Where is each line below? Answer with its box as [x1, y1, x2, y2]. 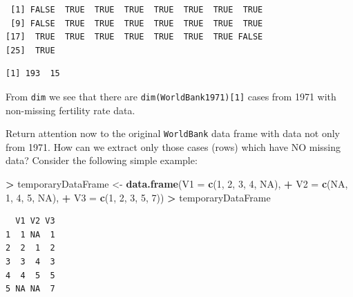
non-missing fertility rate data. [6, 102, 135, 117]
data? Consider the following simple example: [6, 153, 198, 168]
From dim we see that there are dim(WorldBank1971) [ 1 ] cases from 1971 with [6, 89, 336, 103]
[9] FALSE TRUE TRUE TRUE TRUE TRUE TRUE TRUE [10, 18, 263, 28]
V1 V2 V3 [15, 216, 55, 226]
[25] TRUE [6, 45, 55, 55]
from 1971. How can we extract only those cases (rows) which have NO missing [6, 139, 341, 154]
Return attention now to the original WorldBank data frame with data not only [6, 126, 341, 141]
